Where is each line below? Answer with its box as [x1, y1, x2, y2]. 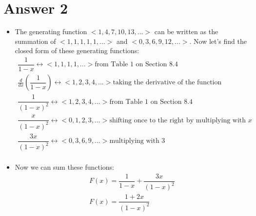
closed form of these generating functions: [15, 45, 139, 56]
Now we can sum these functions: [15, 162, 114, 172]
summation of [15, 36, 56, 46]
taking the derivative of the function [113, 79, 222, 86]
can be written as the [154, 26, 218, 37]
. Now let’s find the [189, 36, 247, 46]
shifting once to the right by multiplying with [109, 117, 246, 124]
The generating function [15, 26, 87, 37]
